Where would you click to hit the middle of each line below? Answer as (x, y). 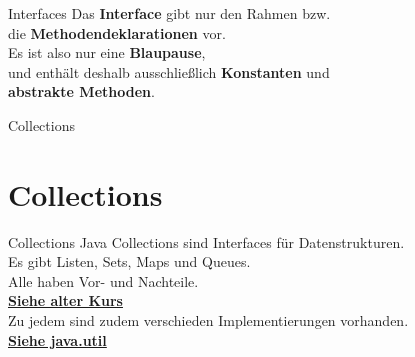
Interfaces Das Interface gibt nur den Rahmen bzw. (169, 13)
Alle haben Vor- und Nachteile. (103, 280)
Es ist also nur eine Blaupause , (107, 52)
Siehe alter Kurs (65, 300)
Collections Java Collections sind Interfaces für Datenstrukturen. (206, 241)
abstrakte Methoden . (81, 91)
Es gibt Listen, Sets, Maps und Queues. (129, 261)
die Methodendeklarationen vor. (117, 32)
